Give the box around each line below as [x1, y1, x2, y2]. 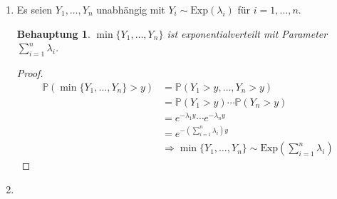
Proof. [16, 65, 43, 80]
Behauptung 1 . [16, 26, 90, 41]
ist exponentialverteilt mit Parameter [167, 26, 328, 41]
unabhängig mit [96, 2, 165, 16]
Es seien [16, 2, 53, 16]
